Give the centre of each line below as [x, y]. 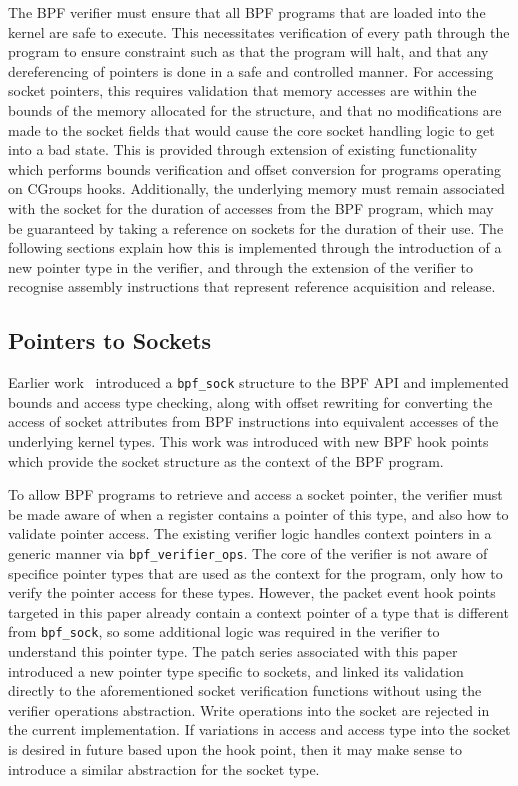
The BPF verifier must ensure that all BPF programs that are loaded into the [247, 12]
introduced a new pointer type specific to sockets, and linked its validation [236, 670]
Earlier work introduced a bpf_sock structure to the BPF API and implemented [258, 382]
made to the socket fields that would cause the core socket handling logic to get [251, 129]
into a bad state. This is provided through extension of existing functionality [243, 149]
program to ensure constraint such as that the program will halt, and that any [248, 51]
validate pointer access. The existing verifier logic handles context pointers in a [250, 533]
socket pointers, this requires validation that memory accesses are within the [242, 90]
